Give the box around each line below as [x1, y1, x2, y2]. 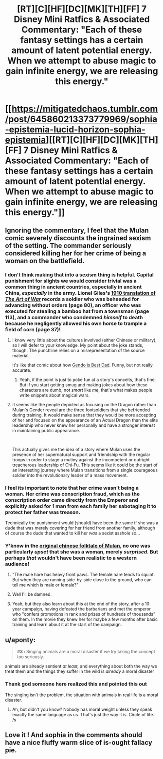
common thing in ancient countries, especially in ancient [5, 284, 142, 290]
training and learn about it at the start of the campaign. [12, 622, 122, 627]
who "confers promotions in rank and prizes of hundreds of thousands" [12, 611, 156, 617]
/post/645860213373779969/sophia [5, 114, 158, 125]
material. [12, 352, 30, 359]
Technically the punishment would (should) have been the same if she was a [5, 520, 159, 526]
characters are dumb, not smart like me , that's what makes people [19, 387, 152, 393]
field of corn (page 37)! [5, 326, 61, 333]
